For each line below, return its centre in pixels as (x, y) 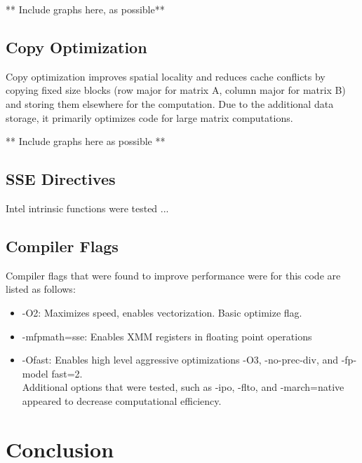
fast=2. (67, 373)
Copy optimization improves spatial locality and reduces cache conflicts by (166, 76)
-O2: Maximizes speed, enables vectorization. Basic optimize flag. (162, 312)
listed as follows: (41, 289)
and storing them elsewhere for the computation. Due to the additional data (170, 103)
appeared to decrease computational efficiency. (122, 400)
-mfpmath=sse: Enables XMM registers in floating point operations (167, 336)
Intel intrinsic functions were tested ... (87, 208)
